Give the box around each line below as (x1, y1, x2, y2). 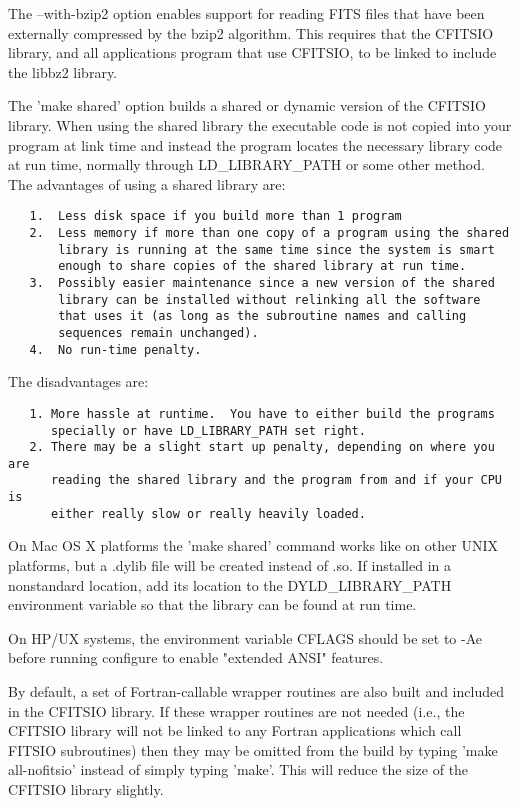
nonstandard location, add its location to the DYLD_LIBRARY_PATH (8, 574, 452, 595)
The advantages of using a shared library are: (8, 173, 286, 194)
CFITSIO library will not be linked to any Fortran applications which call (8, 720, 462, 741)
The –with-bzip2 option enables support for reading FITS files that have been (8, 3, 485, 23)
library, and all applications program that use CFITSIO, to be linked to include (8, 42, 497, 63)
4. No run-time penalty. (29, 342, 202, 357)
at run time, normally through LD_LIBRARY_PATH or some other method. (8, 154, 485, 175)
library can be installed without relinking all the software (58, 292, 481, 307)
